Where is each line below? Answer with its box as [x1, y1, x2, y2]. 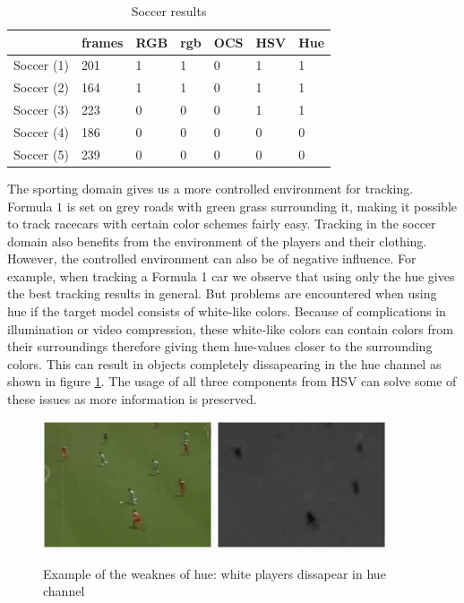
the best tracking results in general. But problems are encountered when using [7, 284, 437, 303]
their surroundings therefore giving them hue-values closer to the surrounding [7, 337, 433, 356]
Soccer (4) [13, 122, 69, 141]
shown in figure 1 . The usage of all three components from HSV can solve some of [7, 372, 457, 391]
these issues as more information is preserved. [7, 390, 257, 409]
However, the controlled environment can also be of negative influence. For [7, 249, 417, 268]
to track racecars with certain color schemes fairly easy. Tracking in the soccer [7, 214, 436, 233]
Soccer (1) [13, 56, 69, 74]
